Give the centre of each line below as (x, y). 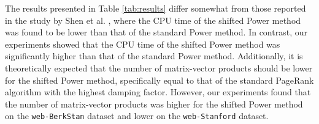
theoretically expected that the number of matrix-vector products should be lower (159, 67)
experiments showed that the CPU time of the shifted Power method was (143, 44)
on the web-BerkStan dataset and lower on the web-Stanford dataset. (137, 116)
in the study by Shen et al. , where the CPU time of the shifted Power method (153, 20)
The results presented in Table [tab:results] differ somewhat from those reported (156, 8)
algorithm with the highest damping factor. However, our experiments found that (158, 92)
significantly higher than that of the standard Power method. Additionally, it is (154, 56)
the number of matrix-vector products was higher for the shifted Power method (154, 104)
